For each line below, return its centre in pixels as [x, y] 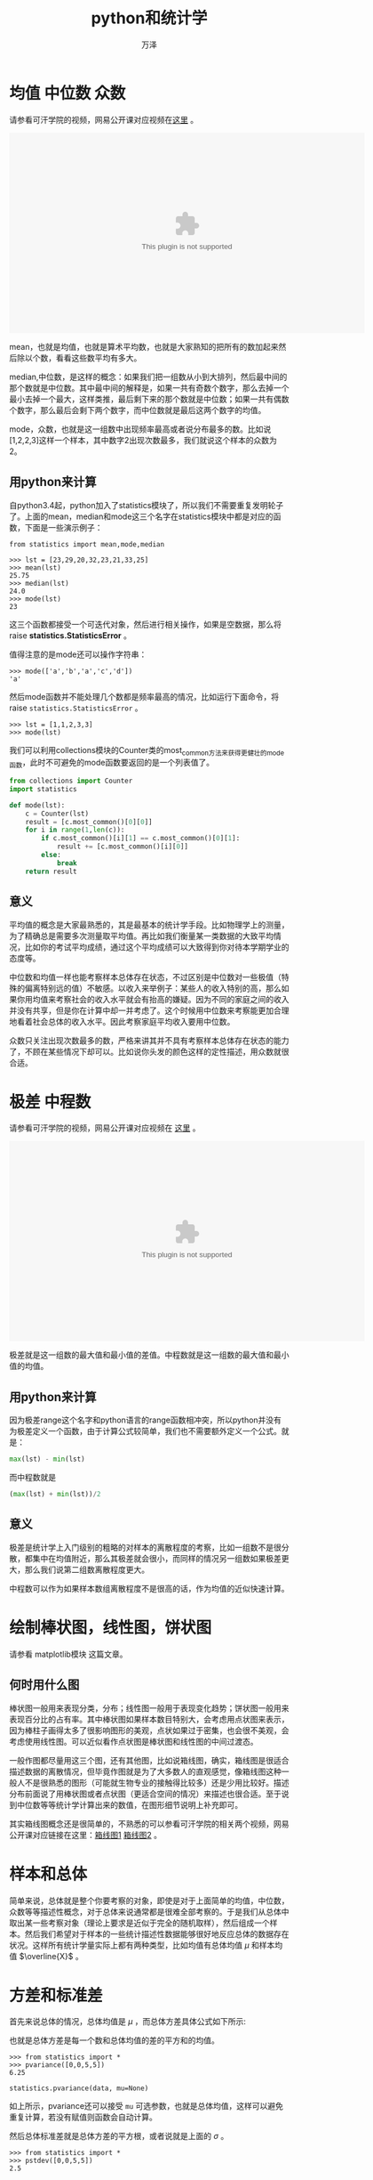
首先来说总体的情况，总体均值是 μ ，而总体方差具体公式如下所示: [128, 2022]
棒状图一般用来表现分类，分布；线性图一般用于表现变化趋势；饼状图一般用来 [149, 1708]
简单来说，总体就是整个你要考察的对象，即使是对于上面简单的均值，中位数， [149, 1900]
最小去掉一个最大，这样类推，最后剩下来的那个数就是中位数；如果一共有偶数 [149, 399]
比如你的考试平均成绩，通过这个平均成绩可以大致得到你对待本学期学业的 [157, 947]
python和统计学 [149, 18]
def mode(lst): [37, 805]
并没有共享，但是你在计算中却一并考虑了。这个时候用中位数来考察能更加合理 [149, 1010]
